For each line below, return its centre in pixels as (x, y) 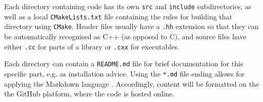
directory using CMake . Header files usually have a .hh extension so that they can (131, 26)
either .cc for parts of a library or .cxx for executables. (92, 46)
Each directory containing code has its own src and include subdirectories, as (128, 6)
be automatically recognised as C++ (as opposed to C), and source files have (125, 36)
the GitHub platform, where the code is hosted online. (89, 94)
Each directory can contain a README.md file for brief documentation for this (124, 63)
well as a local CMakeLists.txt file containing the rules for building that (118, 16)
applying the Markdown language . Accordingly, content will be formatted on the (132, 83)
